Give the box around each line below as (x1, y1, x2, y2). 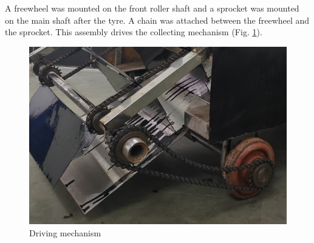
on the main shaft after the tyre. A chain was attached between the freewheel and (5, 13, 310, 26)
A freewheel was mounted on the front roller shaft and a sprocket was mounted (5, 2, 299, 14)
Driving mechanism (29, 226, 101, 239)
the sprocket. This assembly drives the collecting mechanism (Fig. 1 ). (5, 26, 262, 38)
